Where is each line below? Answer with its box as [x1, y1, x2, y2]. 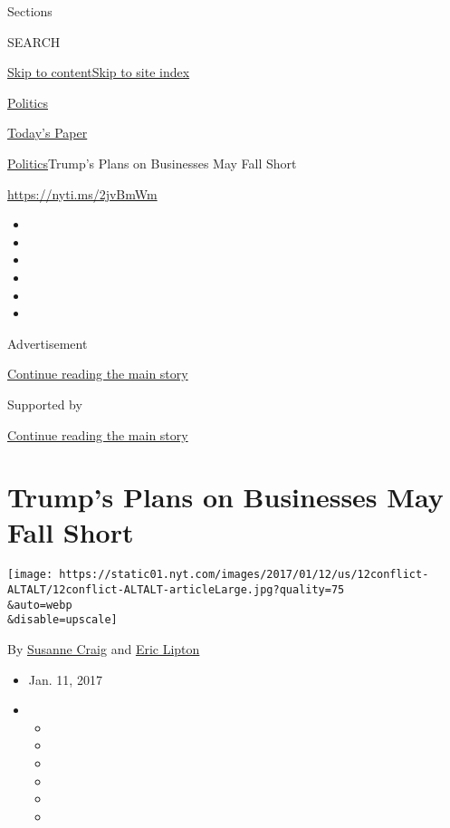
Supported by [7, 394, 82, 413]
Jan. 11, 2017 [28, 669, 102, 688]
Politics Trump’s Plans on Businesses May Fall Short [7, 153, 297, 172]
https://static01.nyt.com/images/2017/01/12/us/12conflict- [59, 568, 429, 582]
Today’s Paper [7, 123, 88, 142]
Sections [7, 2, 53, 20]
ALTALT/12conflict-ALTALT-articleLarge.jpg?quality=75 [7, 583, 345, 597]
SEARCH [7, 32, 61, 51]
